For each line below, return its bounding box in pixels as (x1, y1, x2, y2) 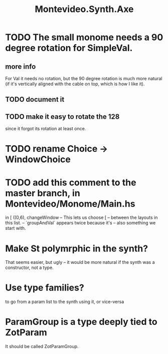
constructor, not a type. (5, 264, 54, 271)
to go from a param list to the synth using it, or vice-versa (5, 299, 124, 305)
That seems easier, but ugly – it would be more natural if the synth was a (5, 259, 155, 265)
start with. (5, 225, 26, 231)
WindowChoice (5, 154, 71, 165)
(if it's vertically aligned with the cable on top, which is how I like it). (5, 81, 145, 87)
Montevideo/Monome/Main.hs (5, 198, 135, 209)
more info (5, 62, 36, 71)
